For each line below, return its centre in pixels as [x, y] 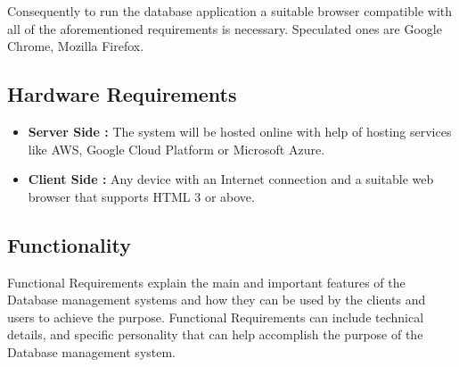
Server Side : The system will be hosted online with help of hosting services [240, 131]
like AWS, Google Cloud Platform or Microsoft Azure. [176, 149]
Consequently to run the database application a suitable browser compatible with [229, 11]
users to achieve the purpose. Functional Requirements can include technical [216, 317]
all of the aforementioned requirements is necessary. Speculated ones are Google [225, 28]
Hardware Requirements [122, 94]
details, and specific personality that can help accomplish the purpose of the [215, 334]
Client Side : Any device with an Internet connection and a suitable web [231, 179]
